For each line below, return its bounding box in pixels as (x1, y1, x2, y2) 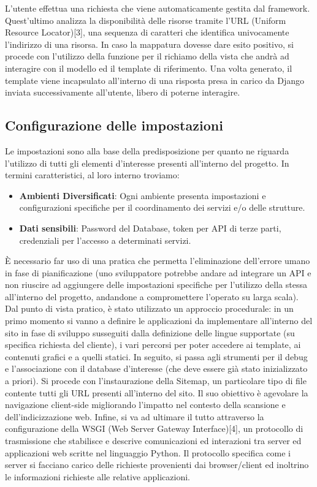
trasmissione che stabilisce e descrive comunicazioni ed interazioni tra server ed (5, 434, 302, 447)
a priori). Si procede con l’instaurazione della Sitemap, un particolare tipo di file (5, 374, 307, 387)
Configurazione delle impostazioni (5, 116, 223, 135)
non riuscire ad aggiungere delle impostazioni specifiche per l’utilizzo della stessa (5, 278, 307, 291)
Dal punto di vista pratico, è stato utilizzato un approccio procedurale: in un (5, 302, 294, 315)
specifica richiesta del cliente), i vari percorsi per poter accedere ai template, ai (5, 338, 301, 351)
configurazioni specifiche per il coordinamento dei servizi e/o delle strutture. (19, 201, 305, 214)
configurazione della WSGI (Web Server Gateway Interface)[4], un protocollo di (5, 422, 304, 435)
